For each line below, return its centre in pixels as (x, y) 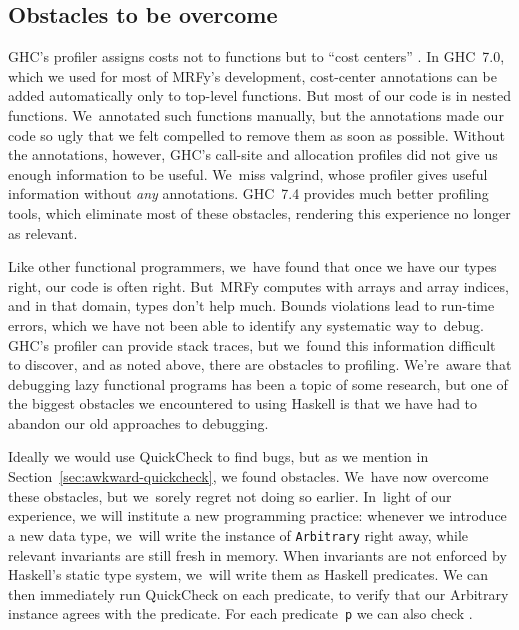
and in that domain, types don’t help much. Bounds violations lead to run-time (251, 305)
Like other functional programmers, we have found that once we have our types (252, 266)
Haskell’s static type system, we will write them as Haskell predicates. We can (248, 574)
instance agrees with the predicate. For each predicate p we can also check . (240, 613)
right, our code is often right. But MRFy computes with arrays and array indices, (258, 285)
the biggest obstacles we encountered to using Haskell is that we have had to (243, 403)
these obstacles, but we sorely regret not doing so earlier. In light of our (230, 495)
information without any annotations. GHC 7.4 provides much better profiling (248, 193)
